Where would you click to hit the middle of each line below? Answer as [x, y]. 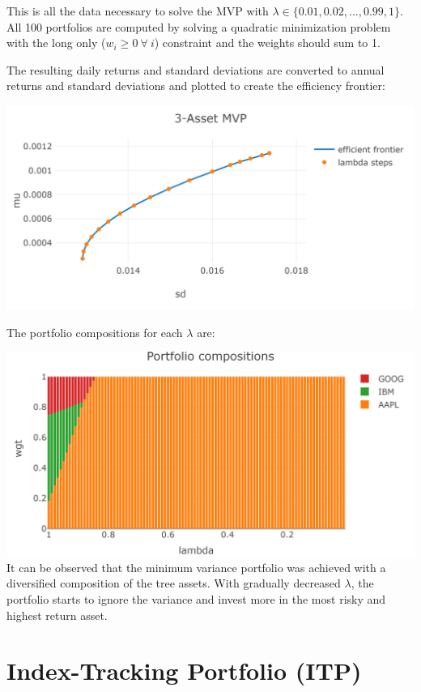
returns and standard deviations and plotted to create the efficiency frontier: [196, 85]
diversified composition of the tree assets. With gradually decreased [174, 583]
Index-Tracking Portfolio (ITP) [184, 671]
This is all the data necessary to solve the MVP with [138, 11]
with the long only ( [56, 43]
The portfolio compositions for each [95, 332]
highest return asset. [57, 615]
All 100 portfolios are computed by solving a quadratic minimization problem [199, 26]
